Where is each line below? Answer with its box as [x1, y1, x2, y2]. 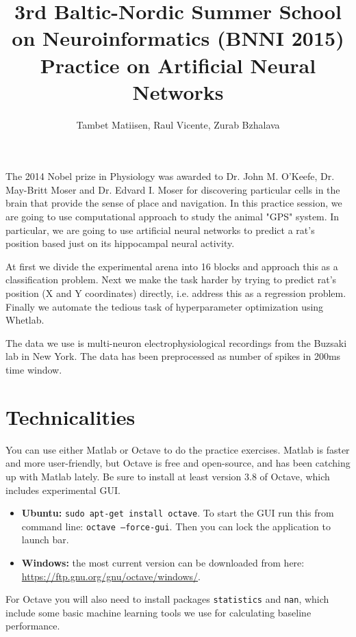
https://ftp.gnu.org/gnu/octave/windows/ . [21, 569, 201, 583]
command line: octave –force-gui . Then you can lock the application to [21, 519, 331, 533]
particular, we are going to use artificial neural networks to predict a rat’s [5, 222, 315, 237]
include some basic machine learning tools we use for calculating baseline [5, 605, 311, 619]
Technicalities [5, 402, 136, 430]
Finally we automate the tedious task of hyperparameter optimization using [5, 299, 324, 313]
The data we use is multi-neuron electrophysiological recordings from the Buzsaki [5, 335, 347, 350]
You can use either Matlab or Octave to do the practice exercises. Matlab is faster [5, 442, 350, 456]
